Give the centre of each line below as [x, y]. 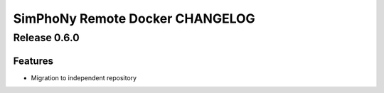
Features [33, 61]
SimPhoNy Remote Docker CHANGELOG [134, 18]
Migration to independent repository [84, 77]
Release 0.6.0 [46, 38]
